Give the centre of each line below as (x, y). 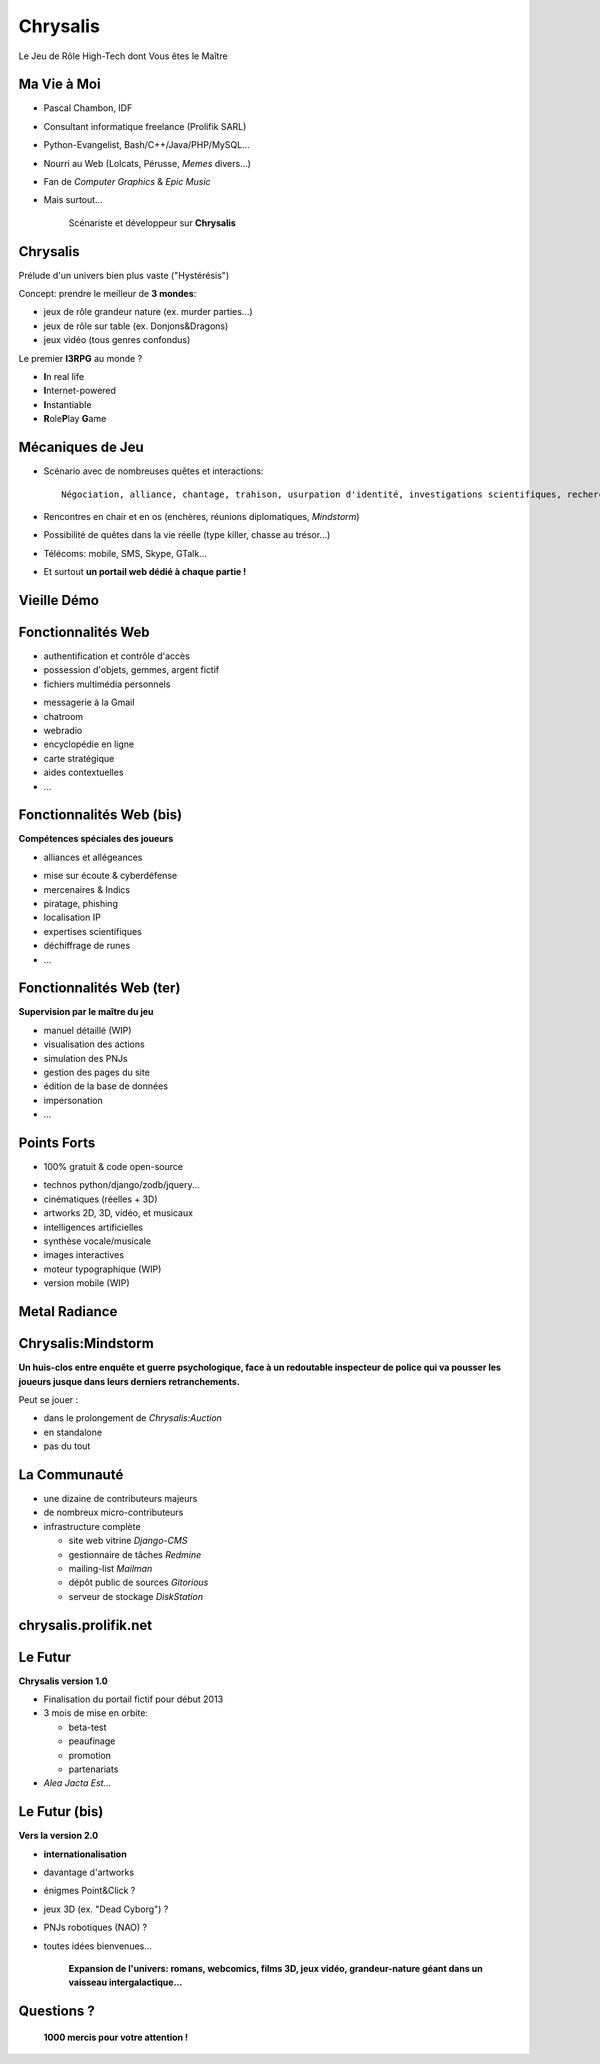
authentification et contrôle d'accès (116, 656)
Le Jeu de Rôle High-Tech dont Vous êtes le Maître (123, 56)
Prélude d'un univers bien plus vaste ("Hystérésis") (124, 275)
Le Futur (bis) (61, 1811)
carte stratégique (79, 758)
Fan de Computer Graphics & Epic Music (127, 182)
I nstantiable (67, 404)
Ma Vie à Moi (59, 84)
